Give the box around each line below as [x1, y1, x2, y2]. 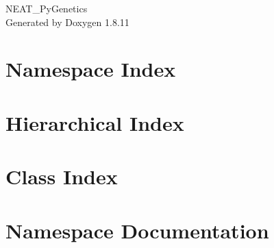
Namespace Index [5, 55, 176, 83]
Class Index [5, 162, 118, 190]
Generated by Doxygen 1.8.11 [5, 14, 129, 29]
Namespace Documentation [5, 216, 269, 244]
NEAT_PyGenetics [5, 1, 88, 15]
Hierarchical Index [5, 108, 184, 136]
